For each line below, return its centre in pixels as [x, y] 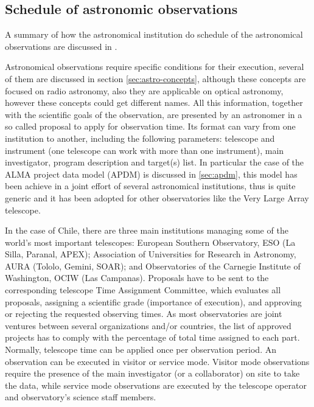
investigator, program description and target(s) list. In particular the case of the [155, 162]
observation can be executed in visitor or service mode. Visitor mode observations [157, 361]
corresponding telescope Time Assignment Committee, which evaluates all [143, 290]
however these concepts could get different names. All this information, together [154, 103]
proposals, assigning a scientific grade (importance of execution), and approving [153, 301]
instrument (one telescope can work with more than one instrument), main [145, 150]
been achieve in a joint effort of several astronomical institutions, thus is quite [150, 186]
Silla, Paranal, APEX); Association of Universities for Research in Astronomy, [151, 254]
